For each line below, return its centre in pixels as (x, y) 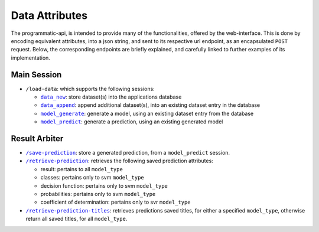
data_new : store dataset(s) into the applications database (111, 97)
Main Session (36, 75)
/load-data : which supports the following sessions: (90, 89)
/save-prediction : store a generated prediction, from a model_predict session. (128, 153)
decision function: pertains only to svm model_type (104, 185)
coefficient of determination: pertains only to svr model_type (116, 202)
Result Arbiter (37, 138)
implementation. (30, 58)
